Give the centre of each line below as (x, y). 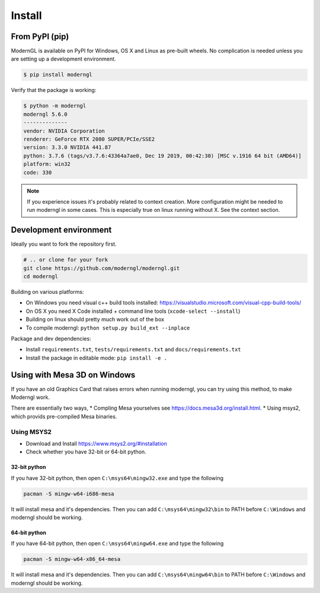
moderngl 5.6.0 (45, 114)
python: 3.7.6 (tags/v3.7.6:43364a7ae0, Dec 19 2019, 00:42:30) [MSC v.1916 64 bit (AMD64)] (162, 156)
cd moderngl (41, 276)
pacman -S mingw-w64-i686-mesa (69, 494)
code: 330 (38, 172)
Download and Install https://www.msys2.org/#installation (96, 443)
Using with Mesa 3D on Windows (73, 375)
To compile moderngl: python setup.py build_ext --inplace (108, 328)
